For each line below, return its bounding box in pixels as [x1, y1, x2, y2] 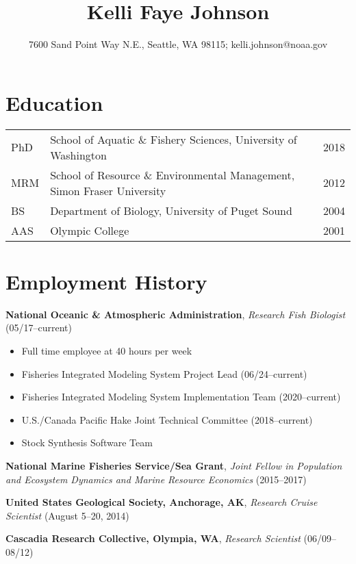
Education [5, 88, 103, 116]
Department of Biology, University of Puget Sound [50, 202, 292, 218]
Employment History [5, 267, 207, 295]
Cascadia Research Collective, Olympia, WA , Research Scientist [5, 531, 301, 546]
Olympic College [50, 222, 129, 238]
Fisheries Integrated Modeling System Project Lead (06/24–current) [21, 366, 307, 381]
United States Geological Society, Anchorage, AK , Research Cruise [5, 495, 318, 509]
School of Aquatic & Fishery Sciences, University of [50, 131, 297, 147]
